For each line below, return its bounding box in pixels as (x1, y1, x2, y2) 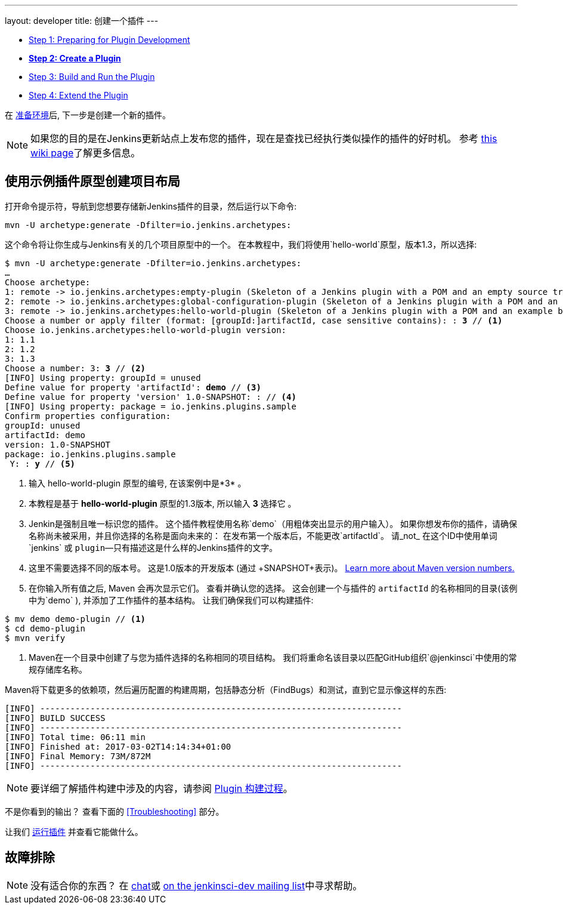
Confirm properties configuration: (5, 411, 171, 421)
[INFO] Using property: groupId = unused (5, 372, 201, 383)
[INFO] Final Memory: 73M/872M (5, 751, 151, 761)
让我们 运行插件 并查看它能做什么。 (5, 826, 143, 837)
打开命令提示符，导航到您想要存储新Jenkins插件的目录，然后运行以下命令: (5, 201, 297, 211)
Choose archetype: (5, 277, 91, 287)
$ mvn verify (5, 633, 66, 643)
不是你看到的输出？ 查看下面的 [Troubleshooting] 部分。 (5, 806, 224, 816)
